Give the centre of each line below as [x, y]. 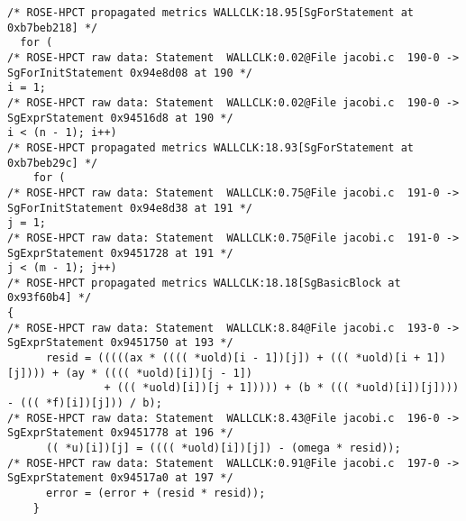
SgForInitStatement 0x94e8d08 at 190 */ [130, 73]
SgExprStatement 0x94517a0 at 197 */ [120, 478]
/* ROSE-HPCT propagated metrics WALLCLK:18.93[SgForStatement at [211, 147]
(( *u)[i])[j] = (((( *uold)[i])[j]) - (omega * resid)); [223, 448]
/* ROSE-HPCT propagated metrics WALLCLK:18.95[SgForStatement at [211, 13]
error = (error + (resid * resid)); [155, 493]
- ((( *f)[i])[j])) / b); [85, 403]
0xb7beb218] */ [53, 27]
